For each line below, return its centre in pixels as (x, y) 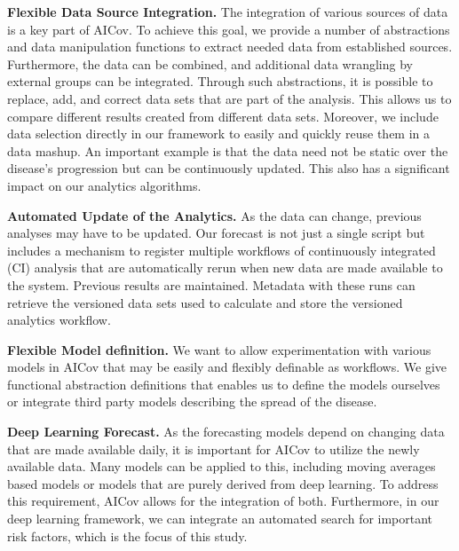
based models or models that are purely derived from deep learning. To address (223, 483)
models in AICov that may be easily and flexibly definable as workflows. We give (227, 367)
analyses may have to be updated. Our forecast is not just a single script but (216, 233)
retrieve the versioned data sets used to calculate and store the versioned (205, 302)
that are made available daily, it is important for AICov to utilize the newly (214, 449)
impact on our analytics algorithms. (104, 185)
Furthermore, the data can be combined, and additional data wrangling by (210, 63)
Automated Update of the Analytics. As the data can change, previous (214, 215)
